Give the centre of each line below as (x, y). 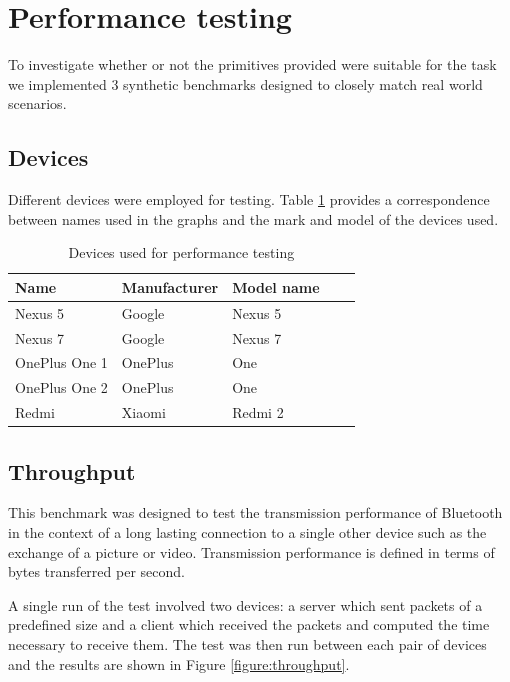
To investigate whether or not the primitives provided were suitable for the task (252, 64)
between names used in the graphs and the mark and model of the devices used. (253, 218)
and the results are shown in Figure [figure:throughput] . (179, 663)
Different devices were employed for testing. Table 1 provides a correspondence (249, 199)
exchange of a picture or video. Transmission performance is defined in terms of (251, 551)
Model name (276, 286)
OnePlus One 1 (61, 362)
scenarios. (37, 103)
